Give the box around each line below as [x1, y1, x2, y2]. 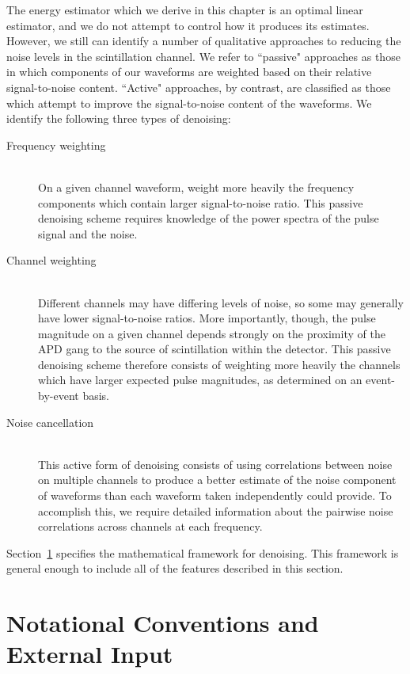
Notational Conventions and [6, 607, 319, 639]
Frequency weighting [6, 136, 106, 153]
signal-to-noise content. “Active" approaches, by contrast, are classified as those [6, 78, 391, 95]
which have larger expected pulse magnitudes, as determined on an [38, 371, 363, 388]
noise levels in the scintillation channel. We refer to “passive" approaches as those [6, 48, 401, 64]
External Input [6, 638, 173, 670]
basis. [82, 387, 109, 404]
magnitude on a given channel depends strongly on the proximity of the [38, 325, 385, 341]
